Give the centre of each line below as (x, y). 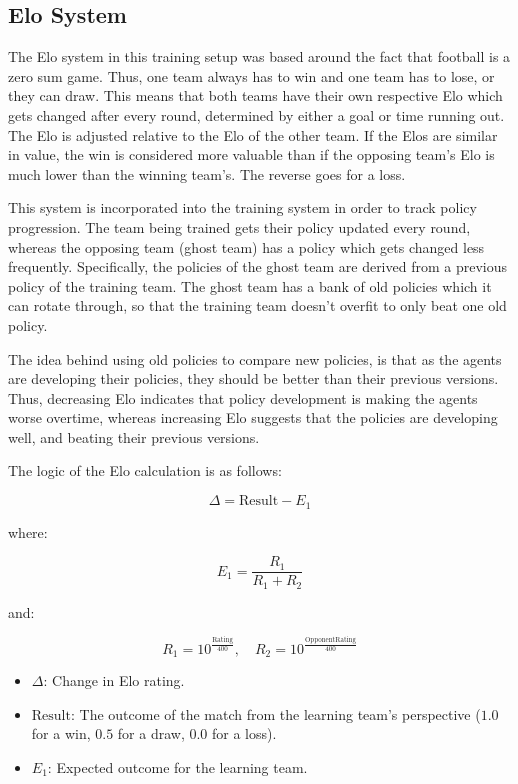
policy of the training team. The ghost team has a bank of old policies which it (250, 285)
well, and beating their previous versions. (134, 436)
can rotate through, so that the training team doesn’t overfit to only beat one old (257, 305)
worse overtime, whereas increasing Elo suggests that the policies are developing (253, 417)
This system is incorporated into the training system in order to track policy (242, 207)
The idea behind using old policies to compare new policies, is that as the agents (255, 358)
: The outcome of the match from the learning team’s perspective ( (275, 713)
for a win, (61, 733)
